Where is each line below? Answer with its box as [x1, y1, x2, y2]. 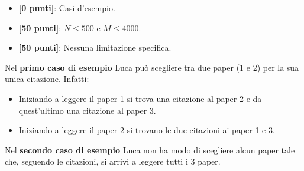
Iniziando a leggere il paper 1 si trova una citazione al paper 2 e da [18, 92, 262, 104]
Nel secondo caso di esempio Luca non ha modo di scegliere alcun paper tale [5, 143, 295, 156]
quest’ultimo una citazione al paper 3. [18, 104, 156, 116]
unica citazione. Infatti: [5, 73, 89, 85]
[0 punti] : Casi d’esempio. [18, 2, 115, 14]
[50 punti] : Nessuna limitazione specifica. [18, 41, 172, 54]
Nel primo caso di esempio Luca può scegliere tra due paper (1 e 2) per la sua [5, 61, 299, 73]
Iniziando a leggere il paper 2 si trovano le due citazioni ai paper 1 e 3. [18, 124, 275, 136]
